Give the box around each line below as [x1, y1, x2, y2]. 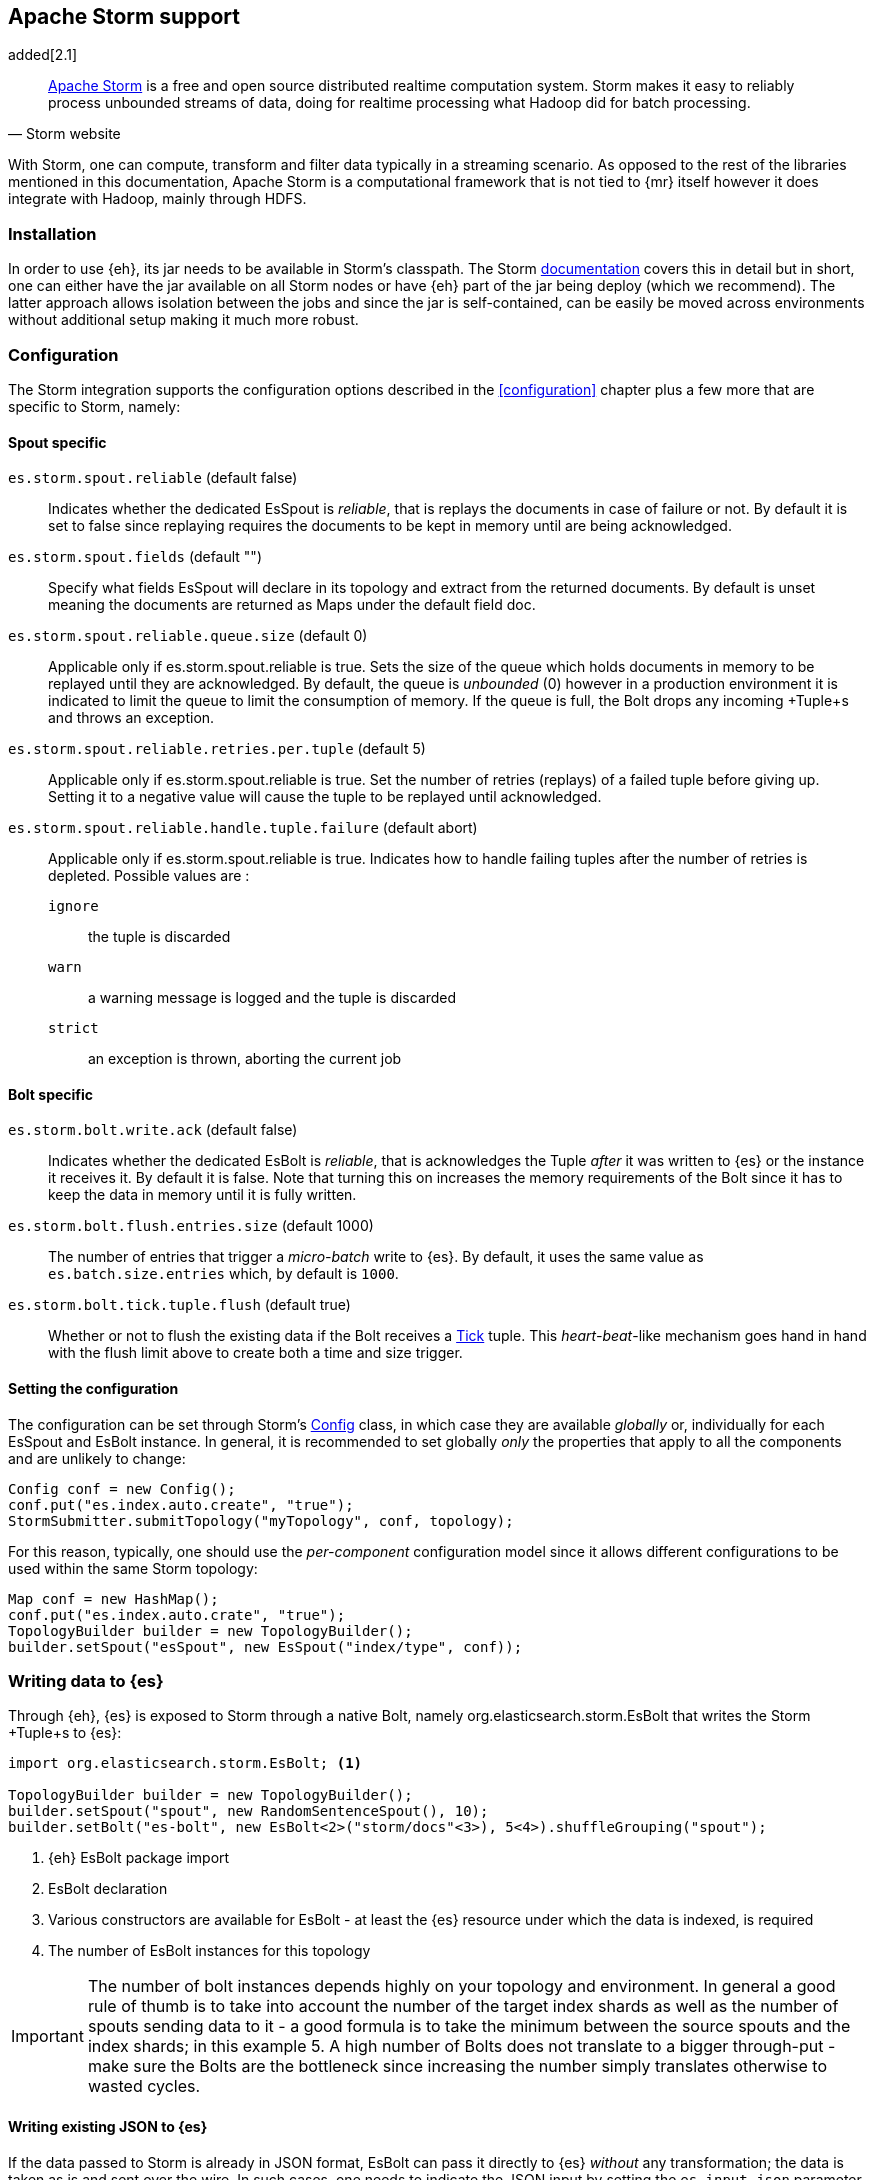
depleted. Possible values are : [48, 867, 250, 885]
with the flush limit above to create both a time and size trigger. [48, 1344, 463, 1362]
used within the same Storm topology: [8, 1559, 258, 1577]
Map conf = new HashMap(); [8, 1590, 219, 1607]
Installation [8, 223, 97, 244]
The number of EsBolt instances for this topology [48, 1942, 371, 1960]
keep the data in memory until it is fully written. [48, 1186, 357, 1204]
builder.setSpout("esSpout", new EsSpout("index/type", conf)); [8, 1638, 523, 1655]
